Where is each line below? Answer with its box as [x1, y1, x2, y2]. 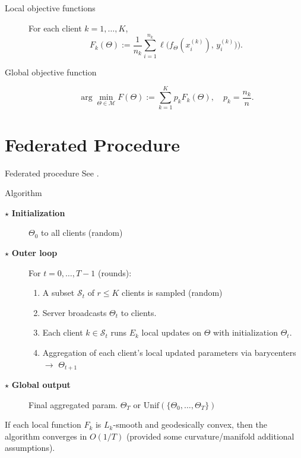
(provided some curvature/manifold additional [126, 429, 294, 442]
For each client [28, 21, 82, 34]
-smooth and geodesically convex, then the [113, 418, 268, 431]
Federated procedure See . [5, 166, 99, 179]
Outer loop [11, 246, 58, 258]
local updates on [141, 326, 202, 339]
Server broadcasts [42, 306, 107, 318]
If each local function [5, 418, 81, 431]
